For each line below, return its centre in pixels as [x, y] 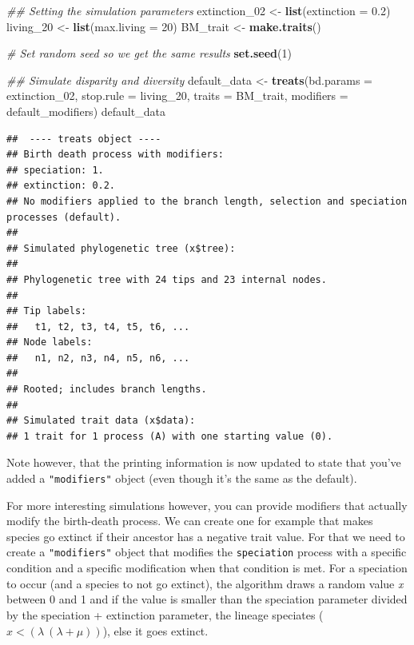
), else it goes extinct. [155, 630]
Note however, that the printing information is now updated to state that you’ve [204, 462]
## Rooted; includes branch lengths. [107, 390]
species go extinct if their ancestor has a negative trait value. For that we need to [206, 536]
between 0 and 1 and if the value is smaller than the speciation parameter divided [207, 599]
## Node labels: [50, 342]
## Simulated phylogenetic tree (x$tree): [121, 248]
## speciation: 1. [55, 170]
